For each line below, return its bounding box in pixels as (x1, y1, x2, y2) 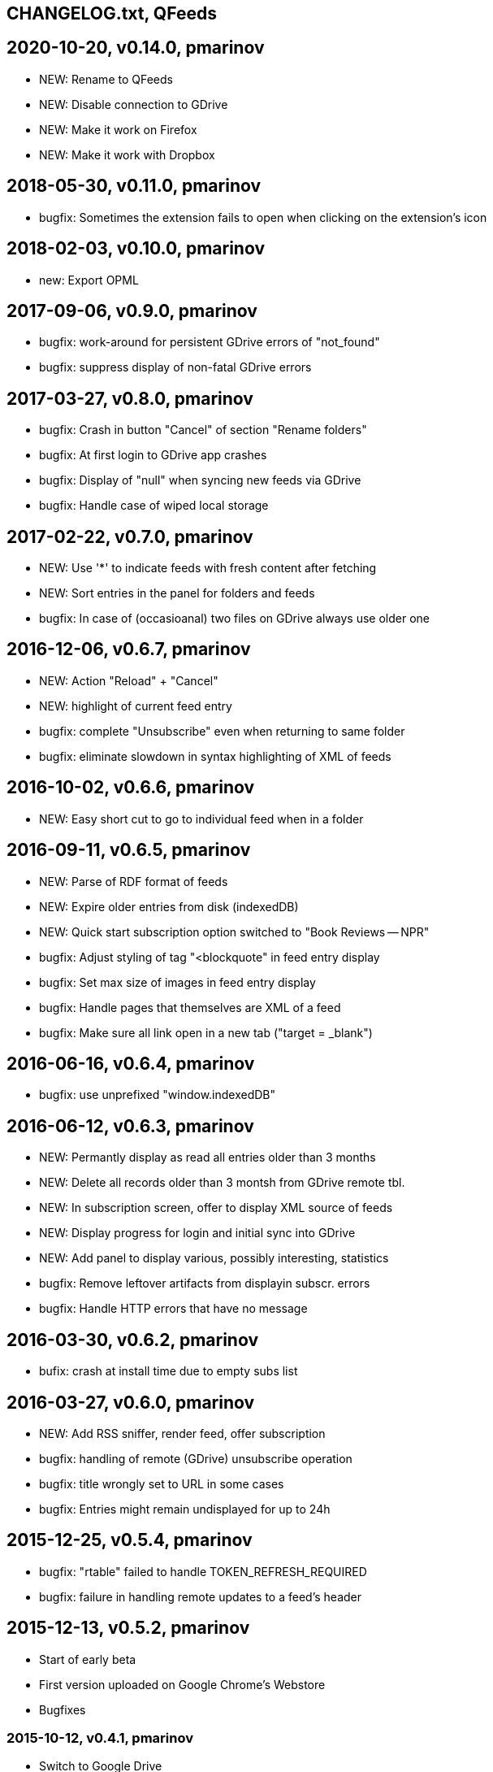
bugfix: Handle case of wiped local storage (39, 498, 269, 513)
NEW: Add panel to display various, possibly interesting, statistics (39, 1251, 389, 1266)
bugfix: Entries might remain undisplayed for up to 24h (39, 1501, 331, 1516)
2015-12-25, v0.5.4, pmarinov (6, 1530, 253, 1551)
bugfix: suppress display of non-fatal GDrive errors (39, 360, 312, 375)
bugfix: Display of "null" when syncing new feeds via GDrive (39, 473, 361, 488)
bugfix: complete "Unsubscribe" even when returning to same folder (39, 723, 405, 738)
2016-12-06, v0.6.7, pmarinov (6, 639, 251, 660)
